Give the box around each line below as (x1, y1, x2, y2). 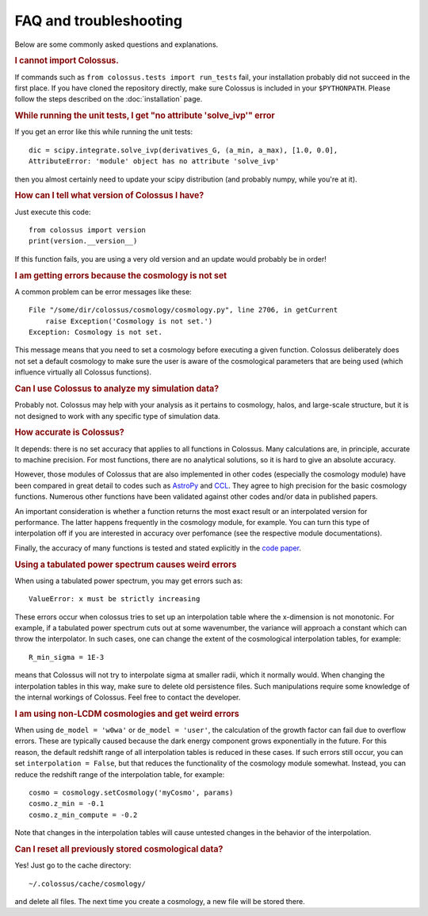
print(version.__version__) (29, 236, 138, 246)
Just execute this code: (14, 207, 91, 217)
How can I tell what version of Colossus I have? (14, 190, 204, 201)
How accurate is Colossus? (14, 427, 124, 438)
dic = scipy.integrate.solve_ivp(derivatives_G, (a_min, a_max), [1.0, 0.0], (29, 145, 338, 155)
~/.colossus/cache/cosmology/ (29, 879, 147, 888)
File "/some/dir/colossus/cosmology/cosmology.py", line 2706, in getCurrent (29, 305, 338, 315)
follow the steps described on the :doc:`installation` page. (14, 94, 203, 104)
